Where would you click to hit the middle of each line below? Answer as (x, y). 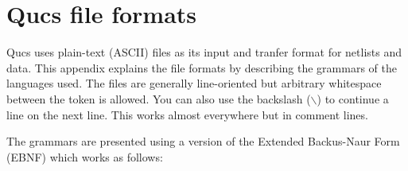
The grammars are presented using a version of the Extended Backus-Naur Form (203, 141)
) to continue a (353, 98)
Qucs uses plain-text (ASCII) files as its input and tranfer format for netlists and (204, 52)
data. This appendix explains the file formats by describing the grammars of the (202, 67)
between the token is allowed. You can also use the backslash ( (159, 98)
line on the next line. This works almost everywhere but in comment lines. (187, 114)
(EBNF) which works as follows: (85, 156)
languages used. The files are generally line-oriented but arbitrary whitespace (194, 83)
